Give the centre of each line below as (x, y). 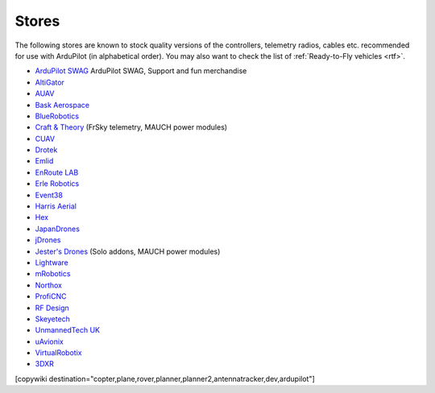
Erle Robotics (57, 184)
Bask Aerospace (62, 105)
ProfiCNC (51, 296)
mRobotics (53, 274)
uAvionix (49, 341)
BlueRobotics (57, 116)
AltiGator (50, 82)
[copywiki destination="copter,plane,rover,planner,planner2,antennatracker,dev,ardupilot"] (165, 379)
